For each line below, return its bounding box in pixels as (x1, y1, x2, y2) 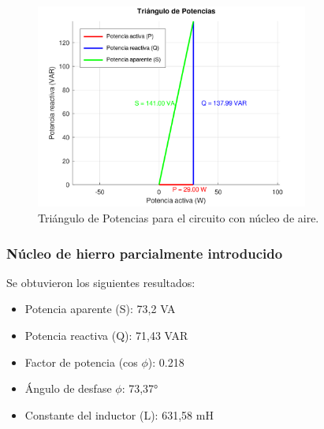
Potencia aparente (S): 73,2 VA (24, 300, 176, 317)
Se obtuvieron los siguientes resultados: (6, 274, 196, 290)
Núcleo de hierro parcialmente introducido (6, 243, 283, 263)
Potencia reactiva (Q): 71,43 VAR (24, 326, 188, 343)
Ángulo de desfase (24, 380, 112, 397)
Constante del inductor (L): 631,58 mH (24, 406, 214, 423)
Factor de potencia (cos (24, 353, 138, 370)
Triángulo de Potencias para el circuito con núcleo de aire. (38, 209, 319, 226)
